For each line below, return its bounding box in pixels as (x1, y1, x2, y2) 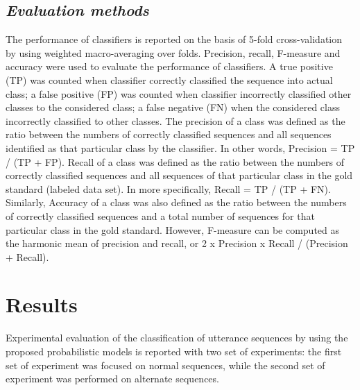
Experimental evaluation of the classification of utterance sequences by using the (6, 330, 348, 345)
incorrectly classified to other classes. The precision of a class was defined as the (6, 113, 345, 128)
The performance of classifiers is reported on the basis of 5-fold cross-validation (6, 32, 342, 46)
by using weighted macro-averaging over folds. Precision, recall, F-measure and (6, 45, 341, 60)
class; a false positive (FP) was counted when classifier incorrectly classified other (6, 86, 352, 101)
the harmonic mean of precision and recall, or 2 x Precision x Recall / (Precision (6, 236, 348, 251)
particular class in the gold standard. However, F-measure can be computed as (6, 222, 340, 237)
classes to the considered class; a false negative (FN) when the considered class (6, 100, 341, 115)
